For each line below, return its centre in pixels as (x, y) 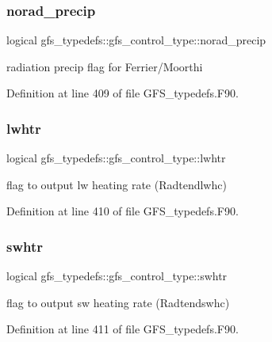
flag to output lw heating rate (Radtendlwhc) (117, 184)
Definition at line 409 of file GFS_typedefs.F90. (123, 93)
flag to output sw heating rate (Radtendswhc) (118, 302)
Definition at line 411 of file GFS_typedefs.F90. (123, 329)
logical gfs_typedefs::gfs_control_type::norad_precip (136, 40)
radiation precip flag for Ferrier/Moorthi (105, 66)
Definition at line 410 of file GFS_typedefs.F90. (123, 211)
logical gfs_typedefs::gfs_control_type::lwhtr (116, 158)
